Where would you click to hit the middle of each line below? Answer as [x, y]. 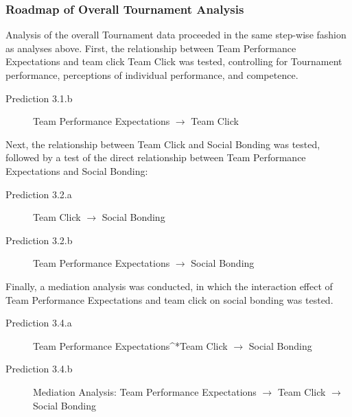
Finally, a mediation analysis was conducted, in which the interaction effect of [169, 286]
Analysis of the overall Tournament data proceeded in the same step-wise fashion [176, 35]
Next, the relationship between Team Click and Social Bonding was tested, [163, 144]
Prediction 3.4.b [39, 369]
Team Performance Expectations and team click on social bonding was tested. [169, 299]
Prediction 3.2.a [39, 194]
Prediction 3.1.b [39, 98]
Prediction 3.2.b [39, 240]
